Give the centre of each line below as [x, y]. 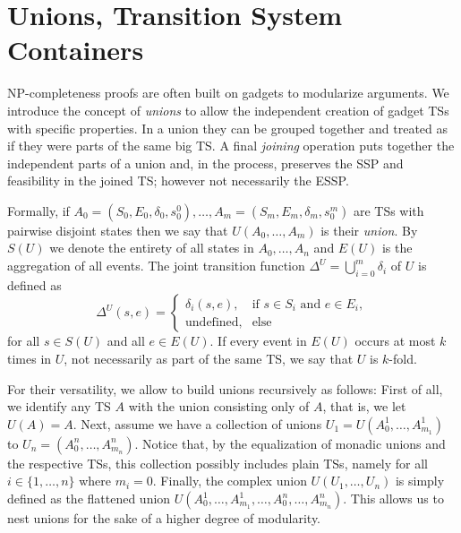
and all [126, 341]
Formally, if [38, 210]
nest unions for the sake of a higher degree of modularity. [164, 518]
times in [30, 359]
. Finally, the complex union [230, 481]
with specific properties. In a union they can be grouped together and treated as [227, 128]
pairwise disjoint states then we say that [118, 230]
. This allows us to [393, 499]
